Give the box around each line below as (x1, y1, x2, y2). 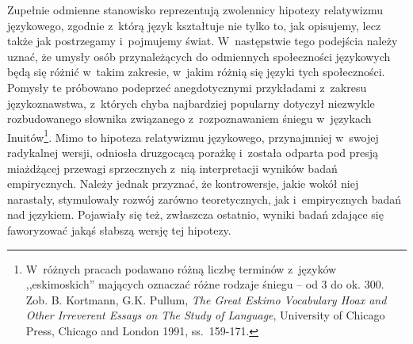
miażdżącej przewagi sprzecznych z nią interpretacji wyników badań (7, 159, 338, 176)
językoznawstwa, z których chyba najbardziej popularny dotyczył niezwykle (7, 94, 375, 111)
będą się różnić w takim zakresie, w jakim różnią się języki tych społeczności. (7, 63, 385, 80)
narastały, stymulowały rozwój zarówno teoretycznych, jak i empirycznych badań (7, 190, 402, 207)
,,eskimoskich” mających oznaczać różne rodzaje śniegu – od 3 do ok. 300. (25, 276, 384, 292)
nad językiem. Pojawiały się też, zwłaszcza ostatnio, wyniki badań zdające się (7, 206, 384, 223)
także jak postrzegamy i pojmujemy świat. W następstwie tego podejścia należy (7, 32, 398, 49)
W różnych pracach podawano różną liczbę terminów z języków (25, 260, 337, 277)
